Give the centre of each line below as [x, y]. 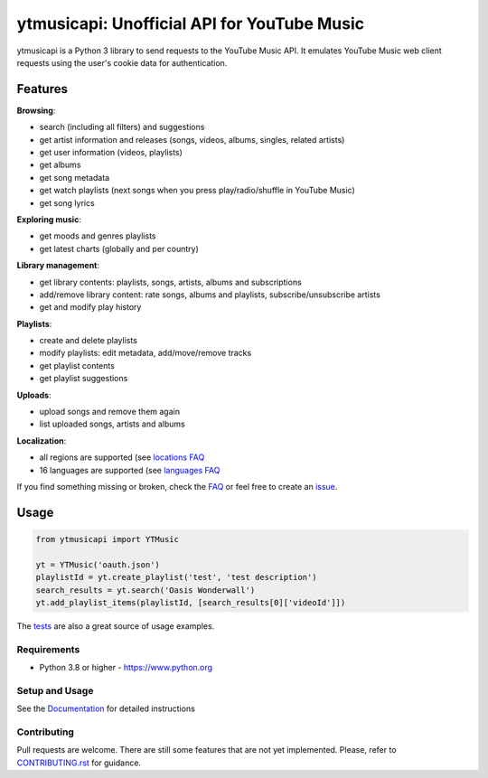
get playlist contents [77, 365]
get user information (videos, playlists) [111, 153]
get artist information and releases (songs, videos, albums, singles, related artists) [192, 139]
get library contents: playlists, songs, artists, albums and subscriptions [170, 282]
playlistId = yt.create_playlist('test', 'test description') [176, 577]
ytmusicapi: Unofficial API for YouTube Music [191, 23]
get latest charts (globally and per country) [119, 248]
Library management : [58, 266]
